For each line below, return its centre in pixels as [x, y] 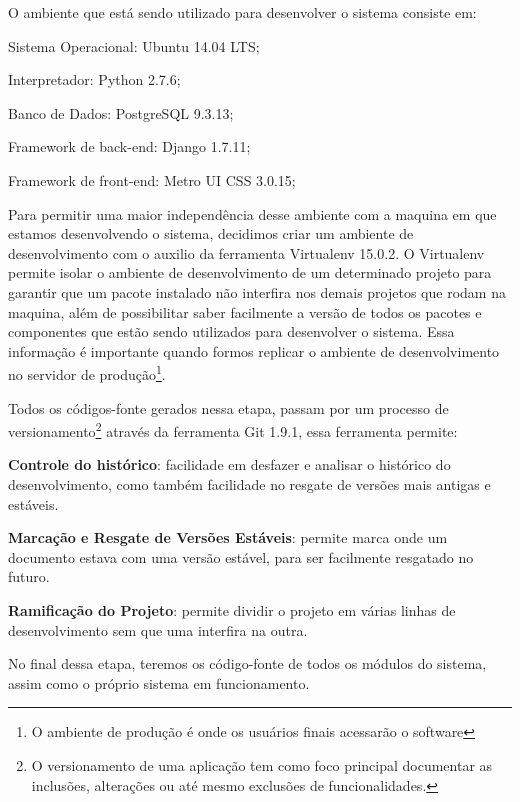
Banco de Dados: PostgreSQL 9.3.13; [121, 112]
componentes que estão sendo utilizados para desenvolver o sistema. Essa [231, 331]
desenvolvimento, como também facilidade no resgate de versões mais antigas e [249, 484]
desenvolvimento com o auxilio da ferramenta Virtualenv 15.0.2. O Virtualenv [246, 252]
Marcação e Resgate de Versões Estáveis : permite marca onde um [228, 537]
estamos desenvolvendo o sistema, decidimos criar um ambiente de [211, 233]
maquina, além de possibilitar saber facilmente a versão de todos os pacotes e [245, 311]
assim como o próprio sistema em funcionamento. [159, 682]
